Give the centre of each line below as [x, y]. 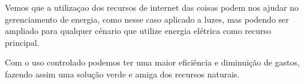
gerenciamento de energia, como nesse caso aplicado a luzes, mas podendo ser [147, 19]
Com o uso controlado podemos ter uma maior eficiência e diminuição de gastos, [152, 62]
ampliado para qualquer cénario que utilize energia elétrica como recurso [138, 31]
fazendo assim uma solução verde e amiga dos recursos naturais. [122, 74]
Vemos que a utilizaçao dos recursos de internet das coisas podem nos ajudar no [152, 7]
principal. [22, 42]
